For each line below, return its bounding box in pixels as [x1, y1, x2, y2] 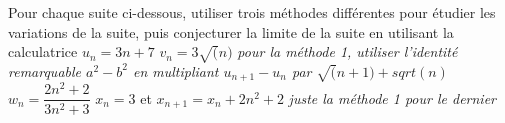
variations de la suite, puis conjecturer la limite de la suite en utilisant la [8, 21, 454, 42]
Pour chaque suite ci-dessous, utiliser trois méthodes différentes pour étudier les [8, 2, 496, 22]
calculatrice [8, 41, 78, 62]
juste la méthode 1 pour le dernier [288, 87, 496, 108]
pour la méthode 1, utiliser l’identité [237, 41, 458, 62]
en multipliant [132, 60, 219, 81]
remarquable [8, 60, 82, 81]
